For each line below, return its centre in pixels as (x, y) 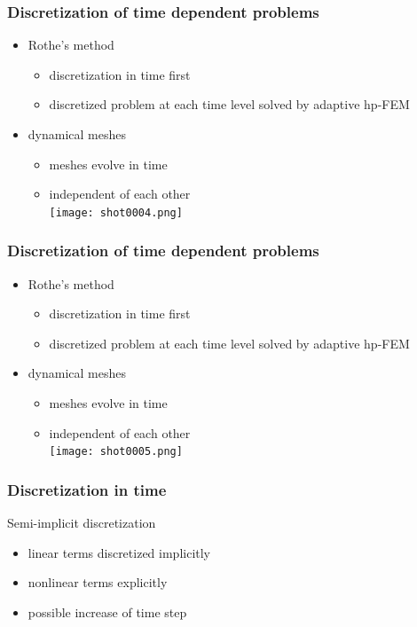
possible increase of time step (107, 611)
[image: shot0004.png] (116, 212)
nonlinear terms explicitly (98, 582)
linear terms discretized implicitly (119, 552)
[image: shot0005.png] (116, 452)
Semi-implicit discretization (82, 523)
